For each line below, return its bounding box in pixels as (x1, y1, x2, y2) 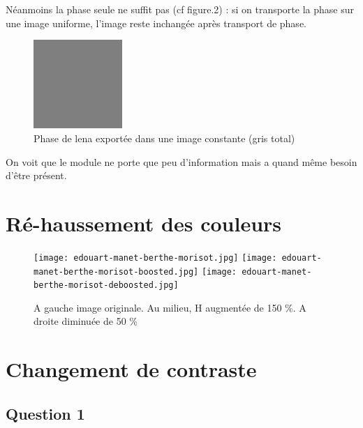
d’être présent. (6, 168, 67, 183)
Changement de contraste (6, 355, 257, 383)
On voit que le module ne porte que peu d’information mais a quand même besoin (6, 154, 357, 169)
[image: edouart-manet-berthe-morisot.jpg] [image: (34, 252, 277, 263)
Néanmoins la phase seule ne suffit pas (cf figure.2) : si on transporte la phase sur (6, 2, 354, 16)
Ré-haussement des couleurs (6, 208, 282, 237)
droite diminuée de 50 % (34, 314, 138, 328)
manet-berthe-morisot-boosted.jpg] (34, 266, 199, 277)
